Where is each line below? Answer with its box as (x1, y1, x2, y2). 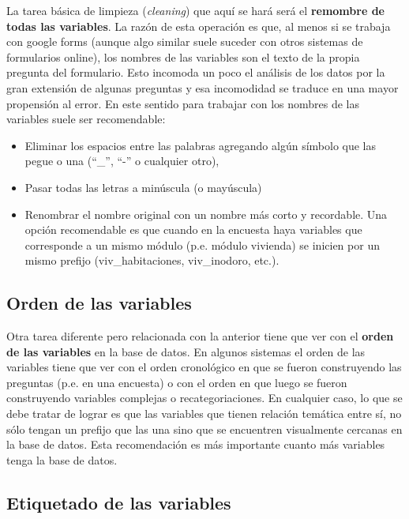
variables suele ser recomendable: (6, 111, 166, 127)
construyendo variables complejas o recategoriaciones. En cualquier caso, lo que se (6, 389, 403, 406)
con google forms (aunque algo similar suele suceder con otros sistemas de (6, 33, 363, 50)
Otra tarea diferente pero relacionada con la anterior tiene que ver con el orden (6, 328, 394, 344)
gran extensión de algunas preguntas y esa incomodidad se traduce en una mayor (6, 79, 399, 96)
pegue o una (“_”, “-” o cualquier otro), (24, 152, 220, 169)
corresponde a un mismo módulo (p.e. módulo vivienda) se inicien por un (24, 236, 380, 253)
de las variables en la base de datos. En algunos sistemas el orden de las (6, 343, 366, 359)
